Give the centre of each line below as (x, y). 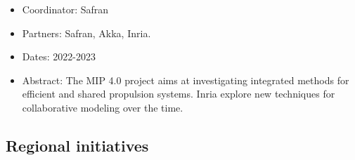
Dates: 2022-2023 (59, 56)
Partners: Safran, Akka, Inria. (86, 33)
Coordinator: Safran (65, 9)
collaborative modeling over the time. (103, 107)
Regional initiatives (77, 145)
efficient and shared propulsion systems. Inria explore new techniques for (179, 94)
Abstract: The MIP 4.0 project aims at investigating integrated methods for (186, 80)
